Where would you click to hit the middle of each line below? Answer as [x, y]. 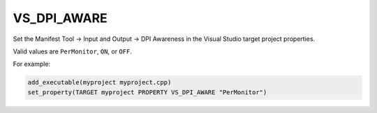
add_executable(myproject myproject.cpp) [99, 82]
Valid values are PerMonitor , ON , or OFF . [72, 51]
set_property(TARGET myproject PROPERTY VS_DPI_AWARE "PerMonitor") [147, 92]
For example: [32, 64]
